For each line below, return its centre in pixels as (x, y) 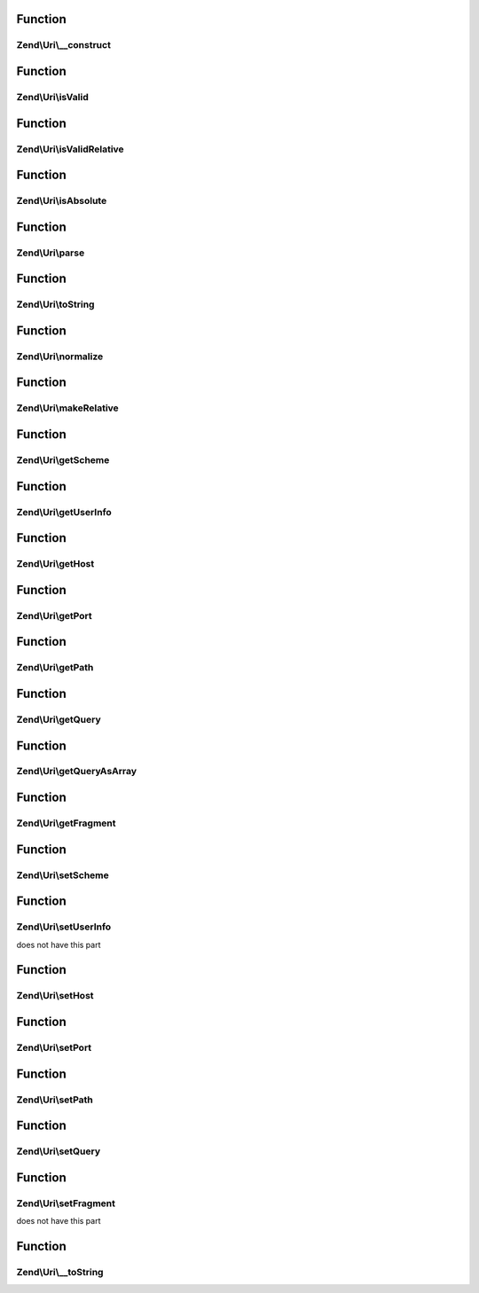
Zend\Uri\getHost (55, 564)
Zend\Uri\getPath (55, 668)
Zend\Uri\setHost (55, 996)
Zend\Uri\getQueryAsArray (77, 772)
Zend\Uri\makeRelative (67, 408)
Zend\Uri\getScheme (63, 460)
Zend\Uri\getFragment (66, 823)
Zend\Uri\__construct (63, 45)
